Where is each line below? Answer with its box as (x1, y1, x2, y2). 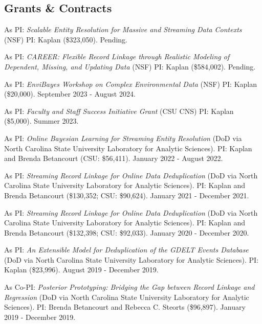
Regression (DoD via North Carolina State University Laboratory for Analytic (4, 291, 249, 302)
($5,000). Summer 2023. (4, 115, 79, 126)
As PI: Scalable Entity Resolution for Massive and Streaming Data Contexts (4, 24, 242, 35)
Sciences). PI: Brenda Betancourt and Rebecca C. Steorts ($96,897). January (4, 302, 246, 312)
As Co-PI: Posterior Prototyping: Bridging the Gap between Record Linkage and (4, 282, 255, 292)
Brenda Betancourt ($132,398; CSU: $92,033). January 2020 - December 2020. (4, 227, 249, 238)
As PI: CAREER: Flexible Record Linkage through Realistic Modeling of (4, 51, 230, 62)
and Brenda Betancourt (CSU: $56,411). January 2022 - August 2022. (4, 153, 223, 164)
